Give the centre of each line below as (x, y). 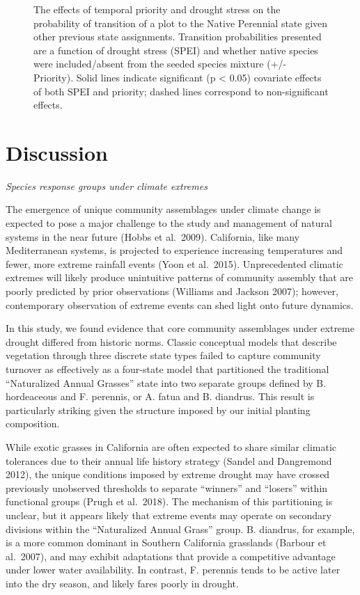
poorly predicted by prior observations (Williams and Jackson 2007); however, (172, 291)
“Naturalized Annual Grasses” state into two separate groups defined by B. (166, 382)
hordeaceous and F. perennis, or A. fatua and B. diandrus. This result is (160, 396)
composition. (33, 423)
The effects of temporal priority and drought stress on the (157, 9)
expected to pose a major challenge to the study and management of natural (169, 223)
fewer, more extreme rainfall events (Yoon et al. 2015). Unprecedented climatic (174, 263)
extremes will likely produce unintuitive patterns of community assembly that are (180, 277)
